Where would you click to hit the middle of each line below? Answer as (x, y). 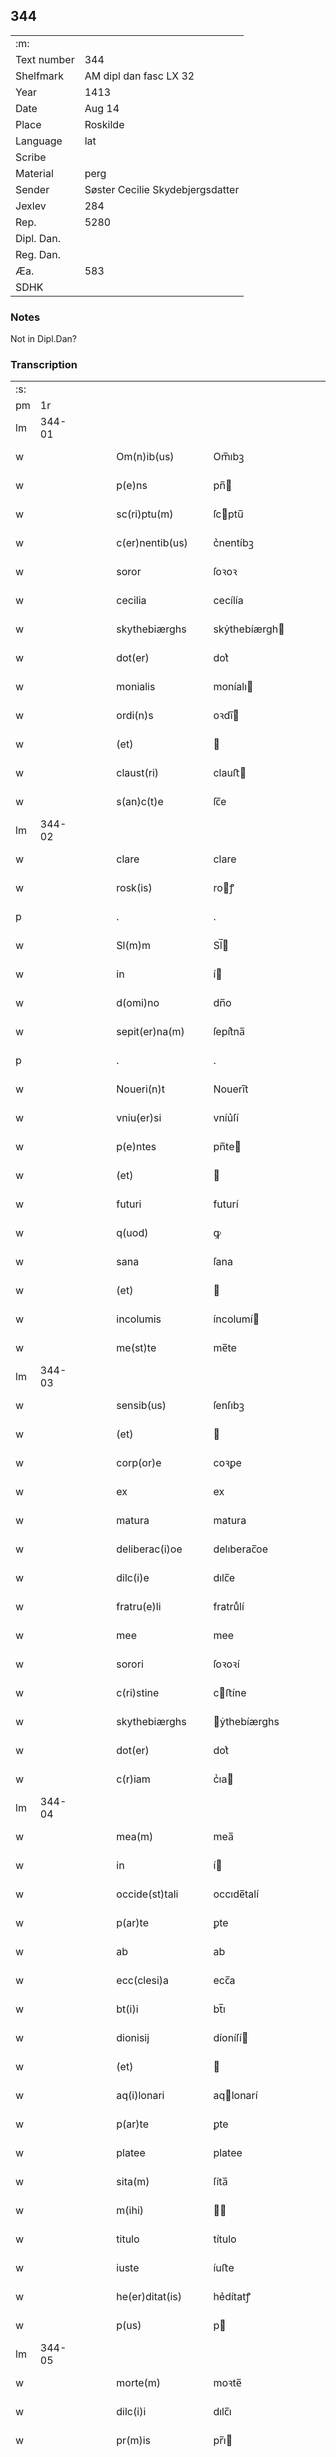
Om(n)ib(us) (145, 457)
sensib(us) (141, 1406)
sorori (130, 1664)
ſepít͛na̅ (229, 1032)
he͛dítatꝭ (232, 2297)
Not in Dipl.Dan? (43, 339)
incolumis (139, 1319)
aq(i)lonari (140, 2096)
